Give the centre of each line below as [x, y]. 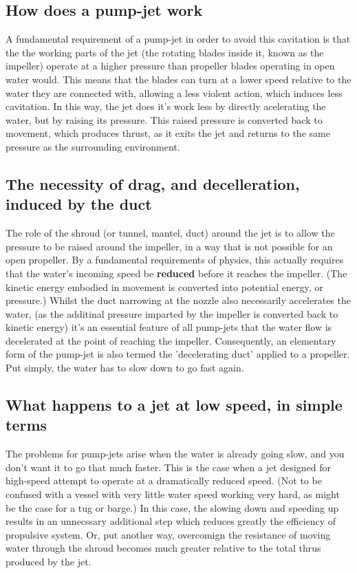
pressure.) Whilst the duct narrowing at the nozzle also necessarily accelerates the [178, 300]
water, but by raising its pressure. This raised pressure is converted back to [164, 119]
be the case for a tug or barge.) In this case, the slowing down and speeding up [172, 507]
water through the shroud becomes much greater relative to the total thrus [163, 548]
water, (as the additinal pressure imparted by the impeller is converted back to [172, 313]
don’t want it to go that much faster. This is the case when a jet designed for [168, 467]
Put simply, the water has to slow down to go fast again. [125, 368]
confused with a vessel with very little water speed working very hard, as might [173, 494]
